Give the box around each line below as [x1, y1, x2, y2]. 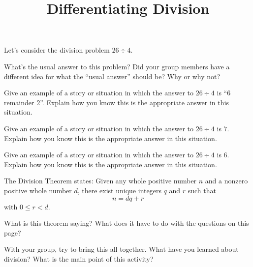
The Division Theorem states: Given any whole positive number [4, 176, 197, 186]
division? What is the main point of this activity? [4, 253, 154, 264]
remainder [4, 97, 34, 107]
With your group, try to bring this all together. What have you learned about [4, 244, 239, 254]
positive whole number [4, 185, 72, 195]
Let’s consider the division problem [4, 45, 110, 55]
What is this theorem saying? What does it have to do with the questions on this [4, 218, 249, 228]
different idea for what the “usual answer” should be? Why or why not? [4, 71, 221, 81]
